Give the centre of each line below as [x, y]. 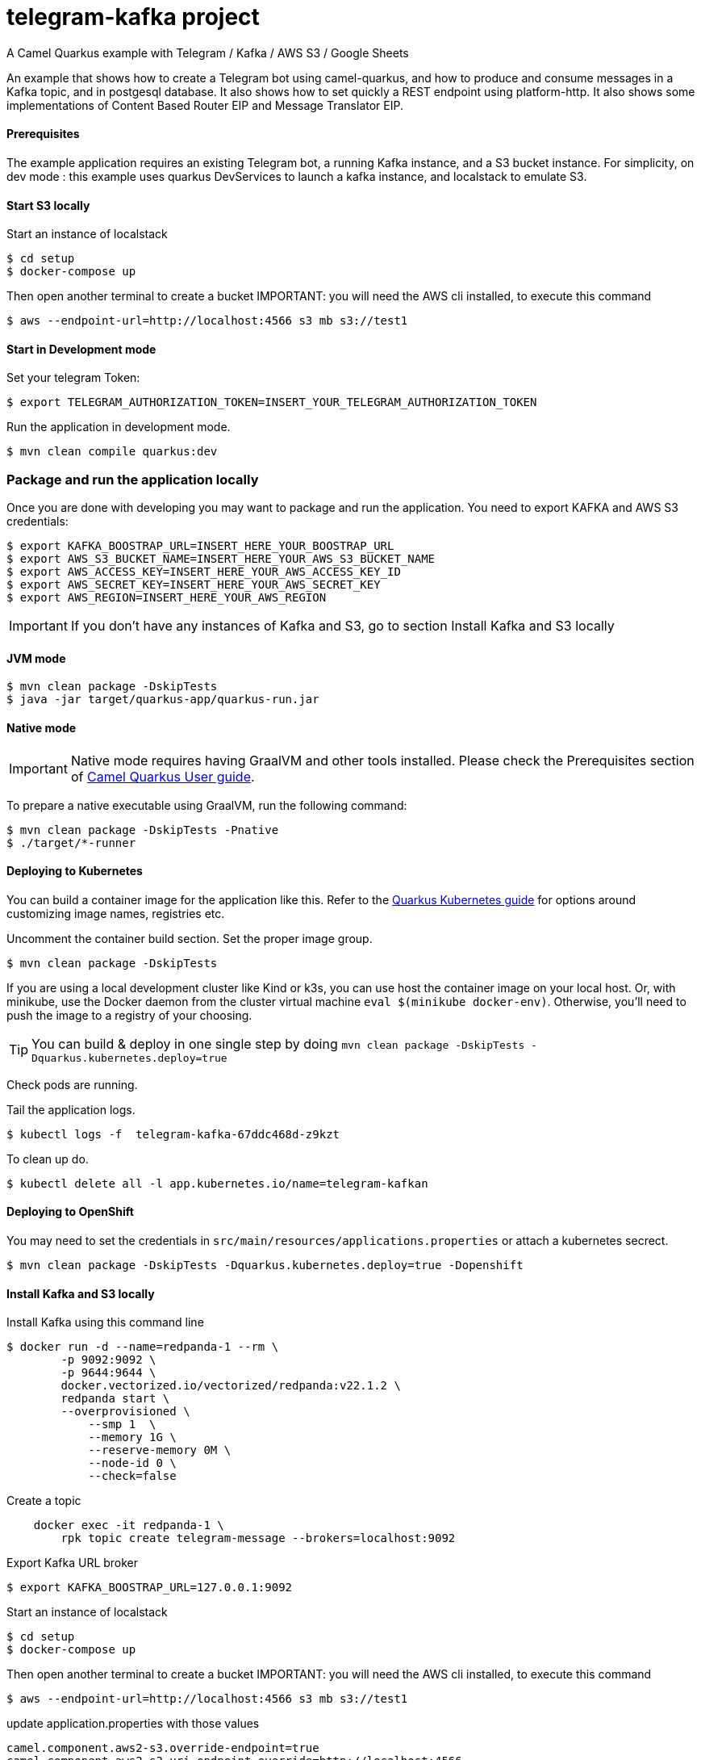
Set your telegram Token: [73, 378]
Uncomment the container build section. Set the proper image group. [190, 938]
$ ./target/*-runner [71, 842]
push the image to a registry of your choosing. [129, 1015]
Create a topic [44, 1501]
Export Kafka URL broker [73, 1563]
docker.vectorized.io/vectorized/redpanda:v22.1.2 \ [231, 1386]
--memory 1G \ [132, 1437]
